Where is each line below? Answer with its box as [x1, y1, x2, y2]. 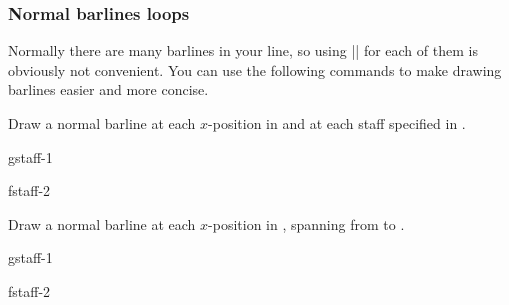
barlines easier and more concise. [8, 79, 209, 100]
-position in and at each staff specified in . [208, 113, 466, 133]
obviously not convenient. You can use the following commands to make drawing [8, 59, 502, 80]
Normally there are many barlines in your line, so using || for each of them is [8, 40, 478, 61]
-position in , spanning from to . [208, 213, 405, 234]
